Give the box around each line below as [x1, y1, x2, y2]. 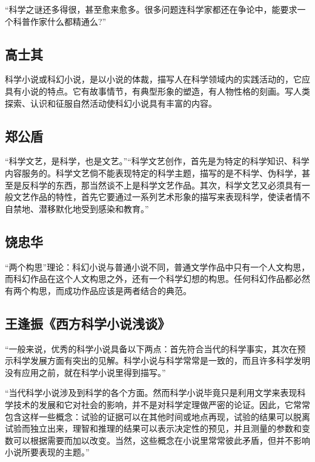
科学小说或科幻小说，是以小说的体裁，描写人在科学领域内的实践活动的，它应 [5, 73, 310, 85]
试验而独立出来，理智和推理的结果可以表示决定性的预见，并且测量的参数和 [5, 422, 302, 435]
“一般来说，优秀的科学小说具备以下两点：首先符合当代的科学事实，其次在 [5, 342, 297, 355]
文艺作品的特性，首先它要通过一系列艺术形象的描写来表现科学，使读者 [13, 190, 293, 203]
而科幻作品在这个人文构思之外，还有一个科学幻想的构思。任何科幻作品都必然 [5, 272, 310, 285]
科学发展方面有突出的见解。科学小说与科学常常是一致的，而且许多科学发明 [13, 354, 310, 367]
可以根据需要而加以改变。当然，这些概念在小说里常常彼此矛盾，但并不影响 [13, 434, 310, 446]
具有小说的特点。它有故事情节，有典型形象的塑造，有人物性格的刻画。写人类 [5, 84, 310, 97]
